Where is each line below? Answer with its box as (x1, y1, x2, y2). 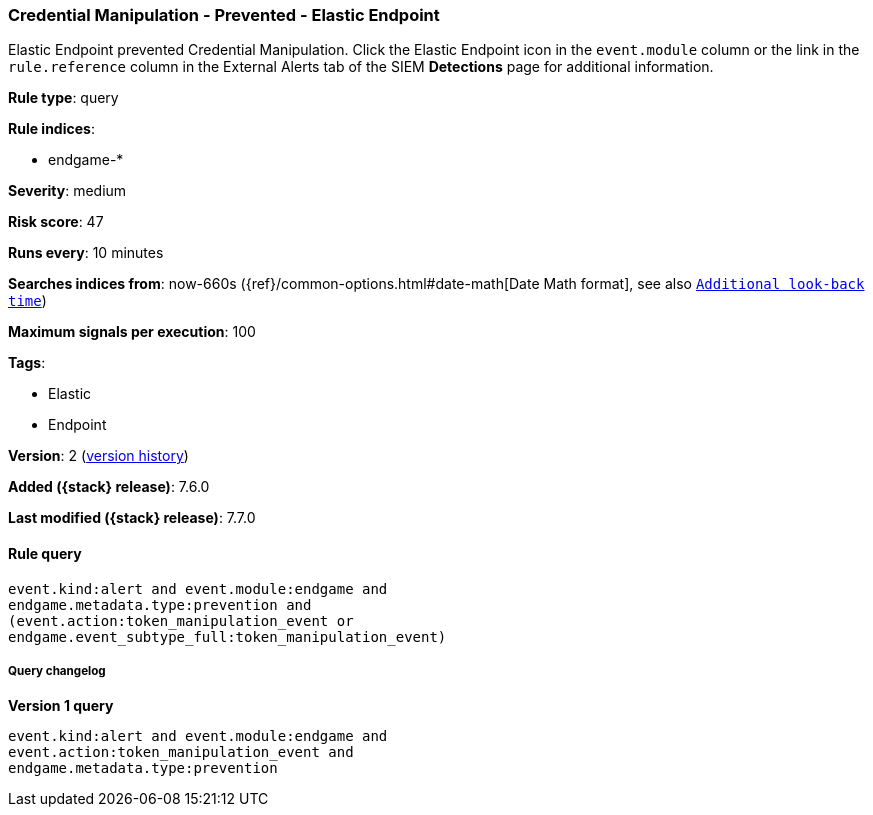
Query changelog (8, 663, 106, 678)
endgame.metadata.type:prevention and (8, 596, 312, 613)
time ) (8, 292, 47, 310)
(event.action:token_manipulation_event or (8, 612, 354, 629)
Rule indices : (8, 120, 95, 138)
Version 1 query (8, 697, 114, 715)
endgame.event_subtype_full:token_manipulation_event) (8, 628, 447, 645)
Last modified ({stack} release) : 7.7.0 (8, 509, 256, 527)
